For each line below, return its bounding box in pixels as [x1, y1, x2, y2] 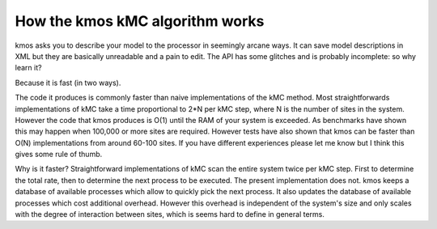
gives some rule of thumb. [15, 150, 103, 159]
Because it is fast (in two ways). [15, 78, 121, 87]
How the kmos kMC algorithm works [15, 12, 265, 30]
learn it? [15, 63, 42, 73]
